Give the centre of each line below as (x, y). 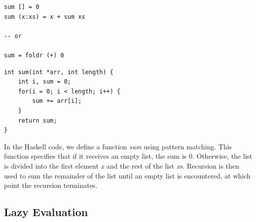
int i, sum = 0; (45, 82)
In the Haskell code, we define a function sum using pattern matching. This (118, 146)
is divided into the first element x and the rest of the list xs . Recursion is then (122, 165)
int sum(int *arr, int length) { (59, 72)
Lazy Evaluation (46, 212)
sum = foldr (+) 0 (34, 55)
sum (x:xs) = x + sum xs (45, 17)
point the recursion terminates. (51, 185)
